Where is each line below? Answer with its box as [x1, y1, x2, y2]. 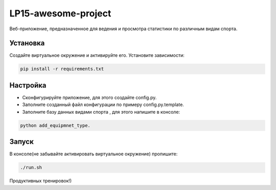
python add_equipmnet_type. [20, 122, 90, 128]
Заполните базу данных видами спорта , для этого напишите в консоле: [22, 109, 180, 115]
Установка [9, 39, 45, 48]
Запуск [9, 137, 34, 146]
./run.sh [20, 164, 42, 171]
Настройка [9, 81, 47, 90]
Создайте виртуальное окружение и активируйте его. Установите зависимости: [9, 52, 185, 58]
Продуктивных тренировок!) [9, 178, 72, 184]
